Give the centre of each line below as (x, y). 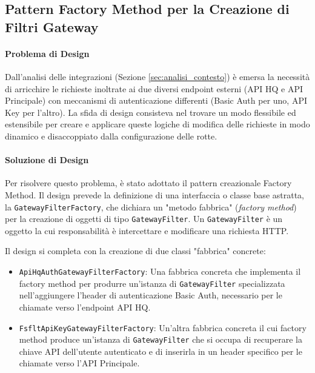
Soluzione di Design (47, 160)
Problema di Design (47, 53)
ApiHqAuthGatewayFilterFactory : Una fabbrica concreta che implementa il (160, 271)
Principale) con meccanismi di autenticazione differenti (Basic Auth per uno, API (156, 100)
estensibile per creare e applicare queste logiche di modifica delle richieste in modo (157, 124)
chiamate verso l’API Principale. (79, 363)
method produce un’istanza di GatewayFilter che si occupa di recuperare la (161, 339)
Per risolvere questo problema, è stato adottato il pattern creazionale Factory (148, 183)
